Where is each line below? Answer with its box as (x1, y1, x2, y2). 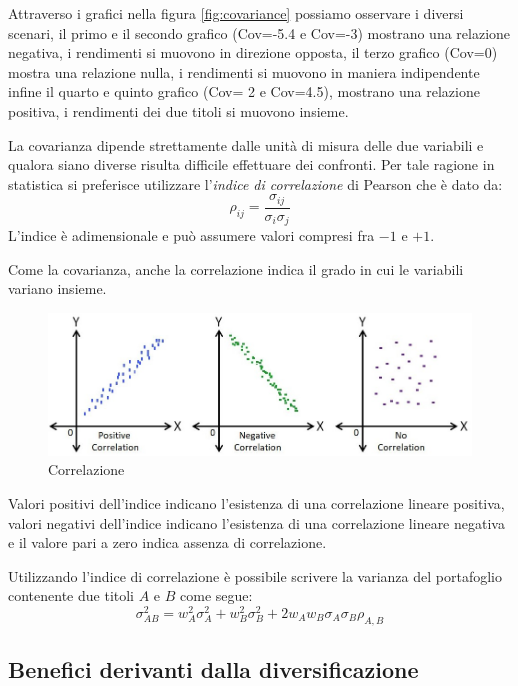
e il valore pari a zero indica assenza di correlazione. (8, 532, 327, 553)
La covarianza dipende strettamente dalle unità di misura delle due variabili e (8, 134, 484, 155)
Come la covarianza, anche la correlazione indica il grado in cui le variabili (8, 258, 464, 279)
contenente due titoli (8, 585, 134, 606)
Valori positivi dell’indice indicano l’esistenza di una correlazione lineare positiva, (8, 492, 505, 513)
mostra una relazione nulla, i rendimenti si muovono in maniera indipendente (8, 61, 480, 82)
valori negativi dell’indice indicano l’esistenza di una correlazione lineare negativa (8, 512, 505, 533)
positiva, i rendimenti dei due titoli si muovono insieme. (8, 100, 349, 121)
